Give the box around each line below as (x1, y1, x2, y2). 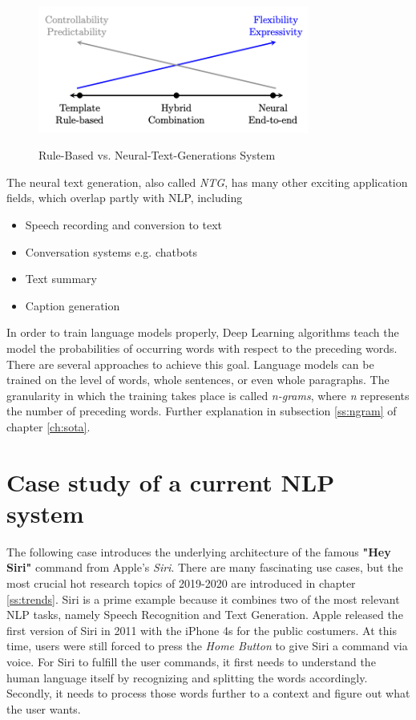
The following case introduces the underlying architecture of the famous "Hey (6, 543, 391, 560)
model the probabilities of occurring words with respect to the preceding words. (6, 340, 398, 357)
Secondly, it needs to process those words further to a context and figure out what (6, 685, 410, 702)
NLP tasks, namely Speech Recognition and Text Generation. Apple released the (6, 606, 403, 623)
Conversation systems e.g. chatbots (25, 243, 198, 260)
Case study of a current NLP (6, 465, 335, 498)
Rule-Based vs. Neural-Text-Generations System (38, 147, 276, 164)
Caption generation (25, 297, 120, 313)
